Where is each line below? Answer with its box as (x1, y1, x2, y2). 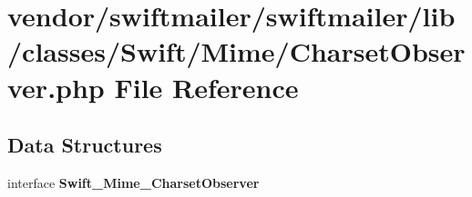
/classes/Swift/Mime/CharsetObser (7, 33, 466, 70)
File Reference (114, 68, 299, 105)
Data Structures (7, 131, 162, 159)
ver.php (7, 68, 105, 105)
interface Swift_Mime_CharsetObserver (7, 172, 260, 192)
